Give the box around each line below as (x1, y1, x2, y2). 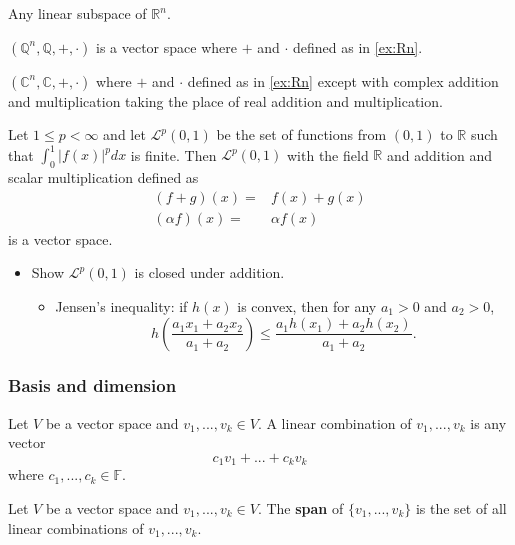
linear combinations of (8, 517, 144, 538)
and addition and (386, 144, 492, 165)
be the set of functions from (216, 124, 387, 145)
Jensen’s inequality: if (55, 295, 188, 316)
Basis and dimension (8, 373, 177, 398)
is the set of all (415, 497, 507, 518)
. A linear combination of (257, 412, 412, 433)
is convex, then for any (237, 295, 377, 316)
